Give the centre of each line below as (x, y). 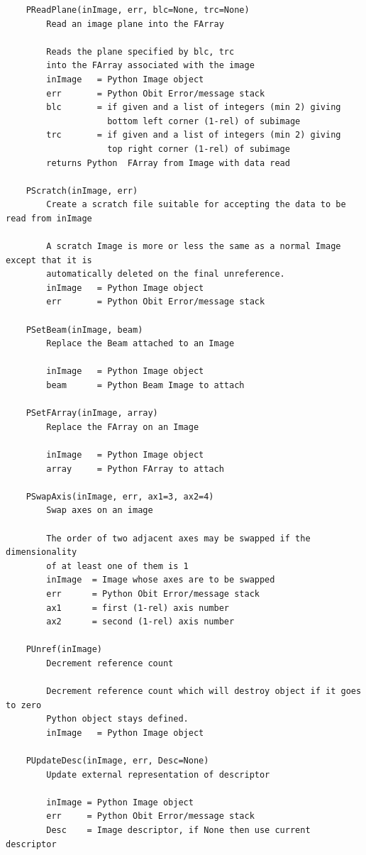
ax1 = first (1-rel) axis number (138, 608)
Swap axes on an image (100, 511)
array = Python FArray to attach (135, 469)
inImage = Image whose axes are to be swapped (161, 580)
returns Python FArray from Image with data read (168, 163)
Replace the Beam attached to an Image (140, 344)
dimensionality (41, 552)
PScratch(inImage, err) (82, 191)
